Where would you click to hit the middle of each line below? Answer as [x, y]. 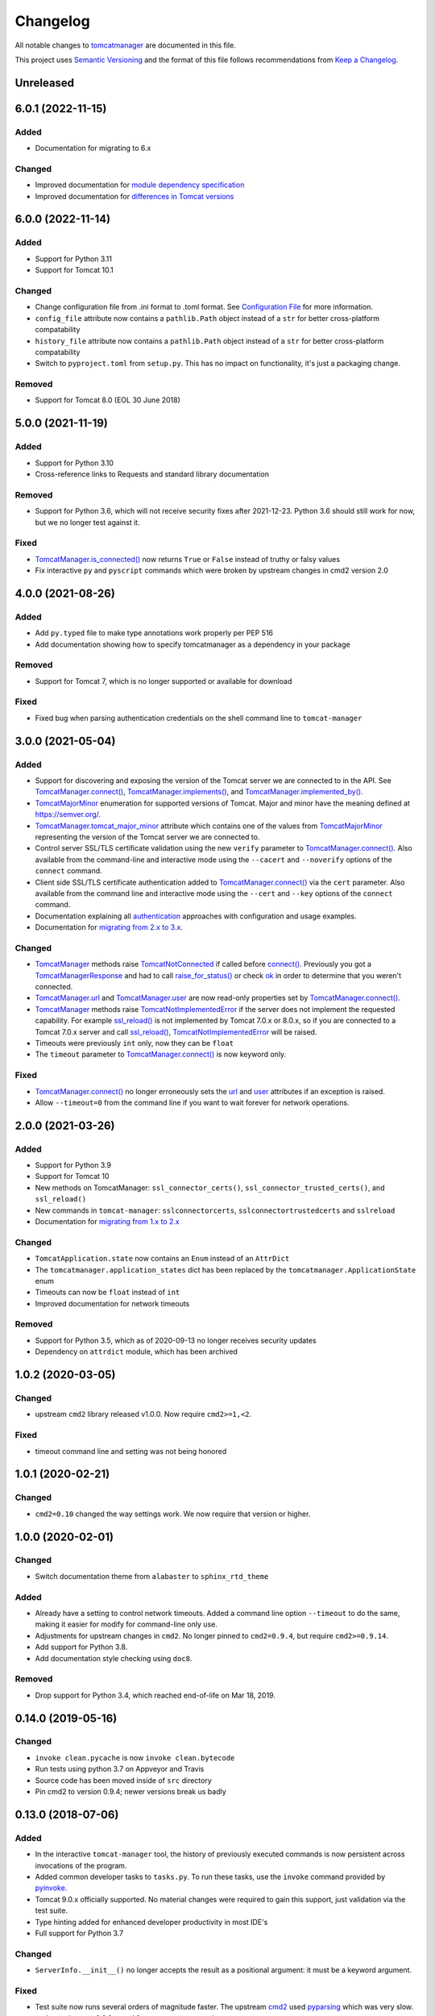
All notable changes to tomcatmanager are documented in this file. [126, 45]
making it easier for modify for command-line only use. [126, 1624]
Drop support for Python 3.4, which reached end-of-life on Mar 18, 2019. [155, 1695]
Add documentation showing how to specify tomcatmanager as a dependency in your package [193, 644]
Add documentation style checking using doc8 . [114, 1658]
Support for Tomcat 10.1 [74, 270]
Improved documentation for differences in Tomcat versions [135, 196]
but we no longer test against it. [87, 522]
